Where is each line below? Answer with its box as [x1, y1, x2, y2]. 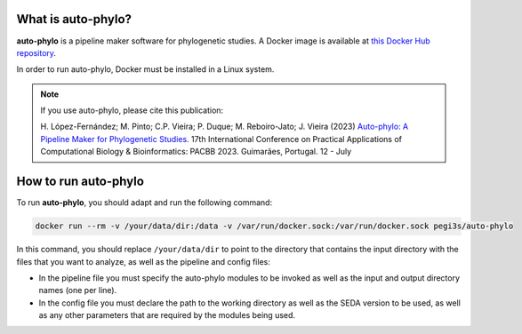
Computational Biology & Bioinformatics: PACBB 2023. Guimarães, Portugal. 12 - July [40, 147, 352, 157]
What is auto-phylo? [16, 12, 133, 27]
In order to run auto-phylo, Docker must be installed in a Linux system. [16, 64, 275, 75]
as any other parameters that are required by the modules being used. [38, 310, 296, 321]
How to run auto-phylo [16, 174, 144, 189]
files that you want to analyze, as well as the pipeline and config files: [16, 256, 270, 266]
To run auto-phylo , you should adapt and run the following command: [16, 197, 273, 208]
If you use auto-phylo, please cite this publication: [40, 105, 224, 115]
